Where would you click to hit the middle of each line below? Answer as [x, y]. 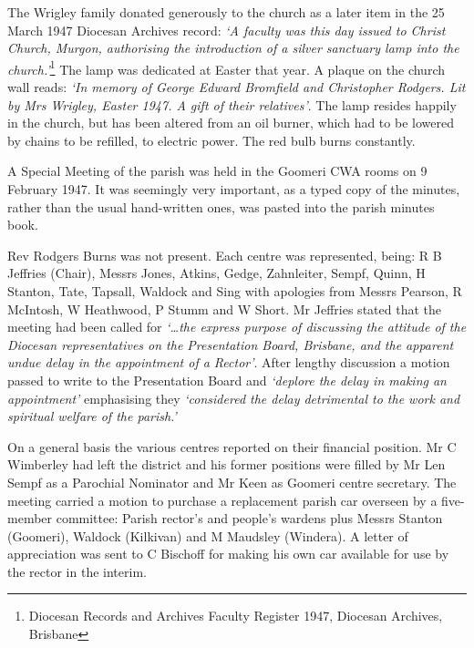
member [30, 518]
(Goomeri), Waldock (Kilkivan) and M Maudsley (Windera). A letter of [208, 535]
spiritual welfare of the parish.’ [92, 416]
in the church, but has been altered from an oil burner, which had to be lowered [231, 123]
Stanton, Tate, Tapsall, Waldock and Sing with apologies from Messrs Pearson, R [235, 290]
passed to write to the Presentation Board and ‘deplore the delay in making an [227, 380]
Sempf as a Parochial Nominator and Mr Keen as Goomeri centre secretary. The [232, 482]
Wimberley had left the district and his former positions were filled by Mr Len [227, 464]
